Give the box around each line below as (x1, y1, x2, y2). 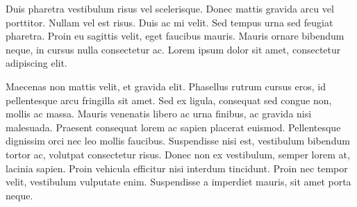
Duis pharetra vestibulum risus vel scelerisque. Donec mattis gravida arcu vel (6, 1, 334, 15)
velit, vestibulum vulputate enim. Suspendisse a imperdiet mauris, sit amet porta (6, 174, 351, 189)
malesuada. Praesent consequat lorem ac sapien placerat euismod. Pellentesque (6, 119, 341, 134)
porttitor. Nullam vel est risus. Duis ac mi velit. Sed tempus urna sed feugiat (6, 15, 333, 29)
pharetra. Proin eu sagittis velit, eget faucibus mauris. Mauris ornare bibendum (6, 28, 344, 43)
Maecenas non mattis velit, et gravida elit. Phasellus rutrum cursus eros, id (6, 78, 326, 93)
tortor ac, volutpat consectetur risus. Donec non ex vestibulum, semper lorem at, (6, 147, 350, 161)
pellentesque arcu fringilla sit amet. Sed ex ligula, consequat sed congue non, (6, 92, 332, 107)
